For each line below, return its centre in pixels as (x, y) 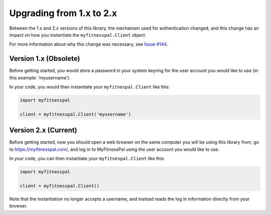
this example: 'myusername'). (40, 77)
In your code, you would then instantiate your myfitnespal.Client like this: (90, 87)
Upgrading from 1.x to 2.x (63, 13)
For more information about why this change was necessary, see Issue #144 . (89, 44)
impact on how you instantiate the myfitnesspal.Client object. (78, 35)
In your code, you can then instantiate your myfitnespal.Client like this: (87, 159)
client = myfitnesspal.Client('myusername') (76, 114)
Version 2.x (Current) (43, 130)
